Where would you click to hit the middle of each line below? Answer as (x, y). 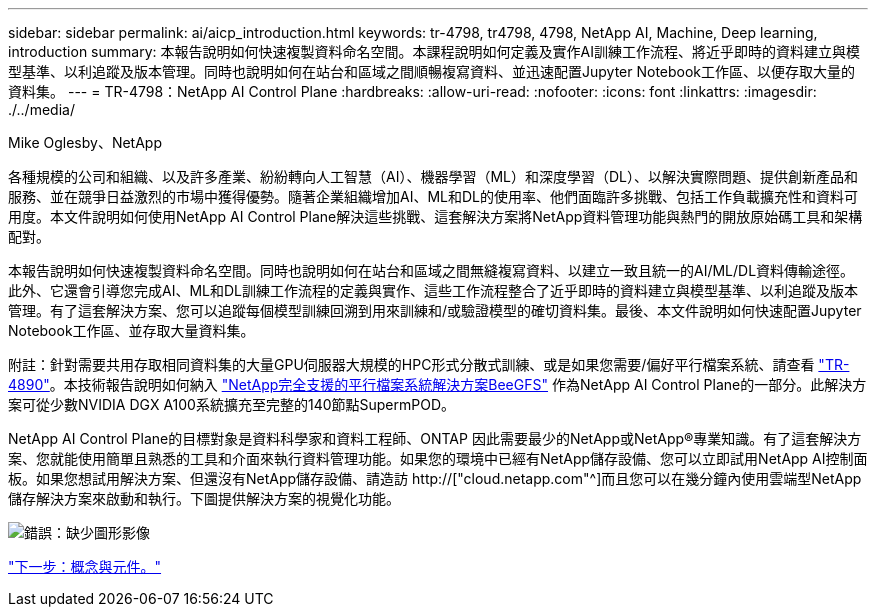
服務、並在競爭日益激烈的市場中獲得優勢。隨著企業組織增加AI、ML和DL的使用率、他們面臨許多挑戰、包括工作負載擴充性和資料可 (433, 196)
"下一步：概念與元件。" (85, 566)
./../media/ (41, 109)
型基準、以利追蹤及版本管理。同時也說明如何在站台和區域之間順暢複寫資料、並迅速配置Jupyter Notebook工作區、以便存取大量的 (432, 71)
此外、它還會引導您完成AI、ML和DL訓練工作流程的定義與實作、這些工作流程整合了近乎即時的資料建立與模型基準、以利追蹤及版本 (433, 290)
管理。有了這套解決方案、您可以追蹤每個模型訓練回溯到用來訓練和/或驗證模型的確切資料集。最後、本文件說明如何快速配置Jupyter (435, 310)
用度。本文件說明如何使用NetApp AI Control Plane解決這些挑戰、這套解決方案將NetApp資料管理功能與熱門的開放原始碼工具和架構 (435, 216)
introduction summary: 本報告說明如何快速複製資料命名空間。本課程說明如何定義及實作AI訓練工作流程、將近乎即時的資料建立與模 (434, 51)
